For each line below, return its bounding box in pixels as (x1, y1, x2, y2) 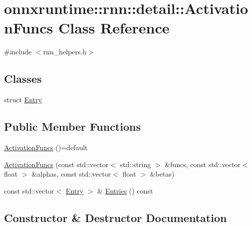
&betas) (150, 169, 175, 179)
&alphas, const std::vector (31, 169, 111, 179)
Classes (4, 71, 42, 86)
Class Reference (58, 17, 170, 38)
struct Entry (4, 94, 42, 105)
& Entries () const (97, 185, 153, 196)
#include (4, 46, 32, 57)
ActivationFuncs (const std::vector (4, 159, 109, 169)
